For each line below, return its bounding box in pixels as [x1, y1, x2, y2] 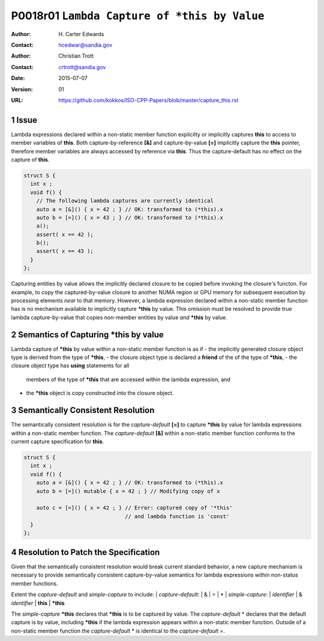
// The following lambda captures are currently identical [36, 197, 214, 204]
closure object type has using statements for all [11, 362, 130, 369]
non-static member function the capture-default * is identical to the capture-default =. [11, 627, 225, 634]
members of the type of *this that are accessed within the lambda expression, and [26, 376, 230, 383]
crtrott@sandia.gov [58, 63, 106, 70]
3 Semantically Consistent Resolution [11, 405, 155, 416]
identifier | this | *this [11, 599, 65, 607]
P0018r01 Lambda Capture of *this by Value [11, 9, 265, 22]
